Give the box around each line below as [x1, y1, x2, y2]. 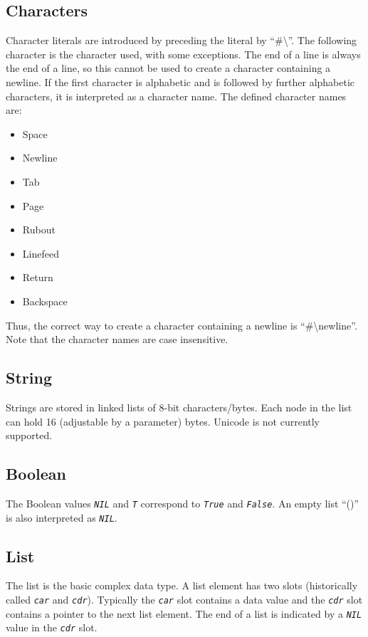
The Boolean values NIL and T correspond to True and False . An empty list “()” [6, 495, 359, 510]
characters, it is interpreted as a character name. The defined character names [6, 88, 347, 103]
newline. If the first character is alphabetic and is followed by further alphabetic [6, 74, 355, 89]
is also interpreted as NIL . [6, 510, 117, 525]
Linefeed [22, 246, 59, 260]
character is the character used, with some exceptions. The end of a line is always [6, 46, 361, 61]
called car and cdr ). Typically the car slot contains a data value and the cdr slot [6, 592, 363, 606]
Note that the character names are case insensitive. [6, 332, 228, 347]
